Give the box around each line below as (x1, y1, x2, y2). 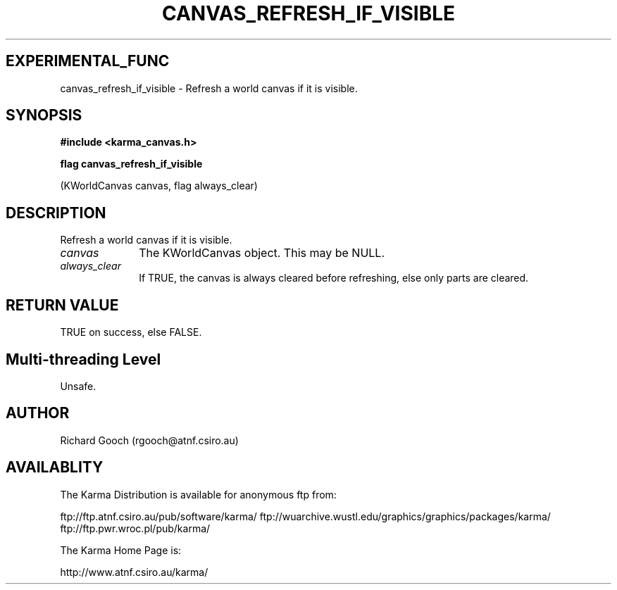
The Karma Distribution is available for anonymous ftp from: (60, 488, 337, 501)
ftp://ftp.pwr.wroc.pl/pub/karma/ (60, 522, 211, 534)
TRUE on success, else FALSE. (60, 326, 202, 339)
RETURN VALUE (6, 296, 119, 314)
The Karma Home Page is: (60, 544, 182, 556)
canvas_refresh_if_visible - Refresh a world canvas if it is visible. (60, 82, 358, 94)
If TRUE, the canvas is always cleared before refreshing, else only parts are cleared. (139, 272, 529, 284)
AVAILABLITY (6, 458, 104, 477)
